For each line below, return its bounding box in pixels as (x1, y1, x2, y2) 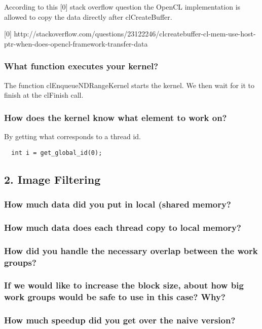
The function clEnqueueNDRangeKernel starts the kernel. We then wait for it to (4, 79, 255, 90)
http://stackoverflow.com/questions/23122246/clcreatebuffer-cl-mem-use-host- (14, 28, 256, 39)
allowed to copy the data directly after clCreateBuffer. (4, 11, 172, 22)
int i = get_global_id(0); (11, 149, 102, 156)
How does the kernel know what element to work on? (4, 111, 227, 124)
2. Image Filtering (4, 171, 101, 187)
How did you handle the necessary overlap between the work (4, 244, 258, 257)
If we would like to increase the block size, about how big (4, 279, 244, 292)
